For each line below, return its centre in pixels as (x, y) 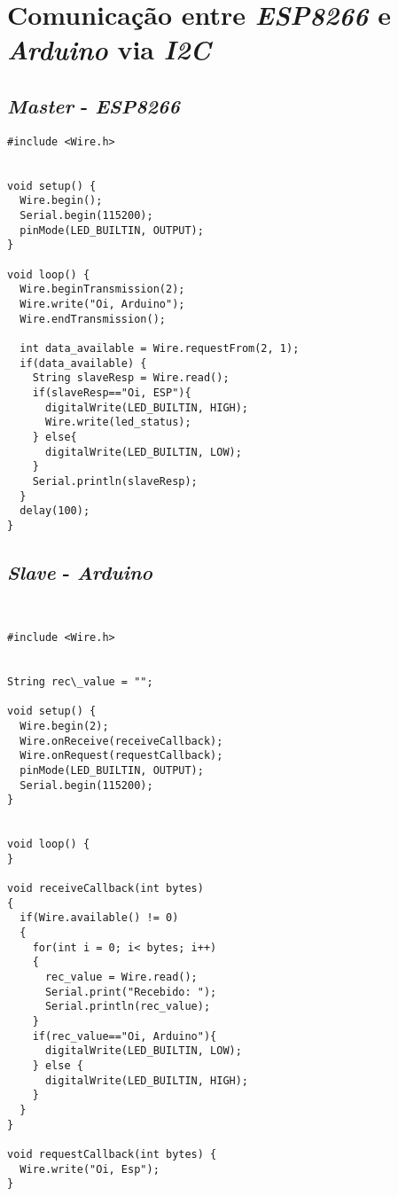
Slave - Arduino (80, 571)
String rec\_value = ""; (80, 681)
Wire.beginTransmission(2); (102, 289)
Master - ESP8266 (94, 105)
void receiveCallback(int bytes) (105, 889)
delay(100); (55, 511)
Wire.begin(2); (64, 726)
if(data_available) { (83, 363)
